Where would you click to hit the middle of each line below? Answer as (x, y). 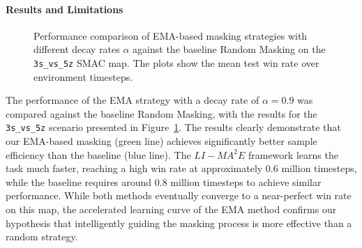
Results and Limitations (65, 9)
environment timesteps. (83, 76)
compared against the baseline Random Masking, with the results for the (161, 113)
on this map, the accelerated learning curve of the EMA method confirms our (171, 209)
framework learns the (293, 154)
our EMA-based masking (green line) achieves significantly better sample (161, 141)
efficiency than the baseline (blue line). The (98, 154)
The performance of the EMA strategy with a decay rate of (133, 100)
